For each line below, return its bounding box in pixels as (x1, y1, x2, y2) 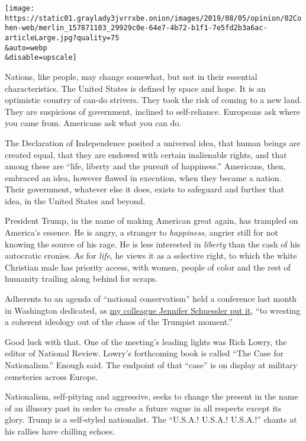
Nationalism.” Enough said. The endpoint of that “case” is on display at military (5, 359, 298, 371)
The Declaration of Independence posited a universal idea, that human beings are (5, 136, 301, 149)
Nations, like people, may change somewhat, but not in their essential (5, 70, 257, 82)
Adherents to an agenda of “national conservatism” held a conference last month (5, 292, 297, 305)
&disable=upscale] (5, 53, 77, 62)
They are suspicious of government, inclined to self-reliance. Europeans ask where (5, 105, 300, 117)
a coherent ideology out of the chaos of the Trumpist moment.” (5, 316, 233, 328)
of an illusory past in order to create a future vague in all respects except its (5, 401, 282, 414)
